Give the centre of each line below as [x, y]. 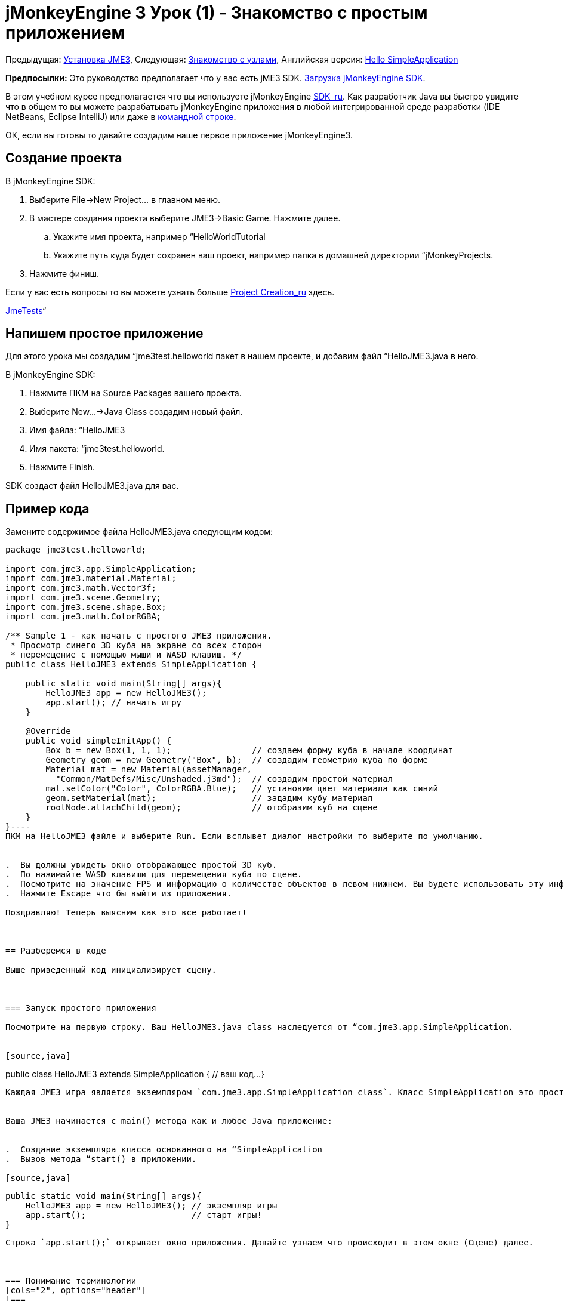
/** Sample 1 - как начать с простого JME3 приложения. [139, 636]
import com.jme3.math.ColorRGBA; [84, 617]
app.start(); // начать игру [114, 703]
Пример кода [47, 508]
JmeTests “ [26, 310]
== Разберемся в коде [56, 951]
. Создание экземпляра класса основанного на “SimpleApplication [164, 1150]
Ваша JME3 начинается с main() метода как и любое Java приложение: [169, 1121]
